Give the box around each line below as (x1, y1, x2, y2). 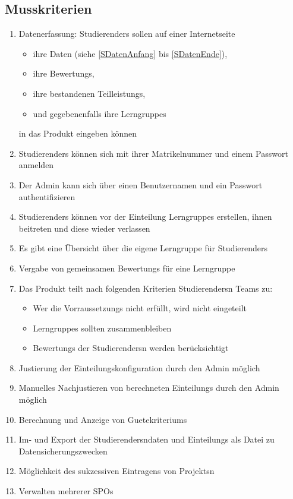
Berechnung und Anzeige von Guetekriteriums (18, 413, 187, 425)
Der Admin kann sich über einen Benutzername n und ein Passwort (18, 178, 263, 191)
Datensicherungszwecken (18, 444, 108, 457)
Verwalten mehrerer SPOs (18, 485, 114, 497)
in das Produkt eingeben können (18, 127, 137, 140)
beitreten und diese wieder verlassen (18, 222, 150, 234)
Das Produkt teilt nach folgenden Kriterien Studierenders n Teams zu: (18, 282, 273, 294)
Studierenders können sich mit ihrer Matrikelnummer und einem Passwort (18, 147, 288, 159)
